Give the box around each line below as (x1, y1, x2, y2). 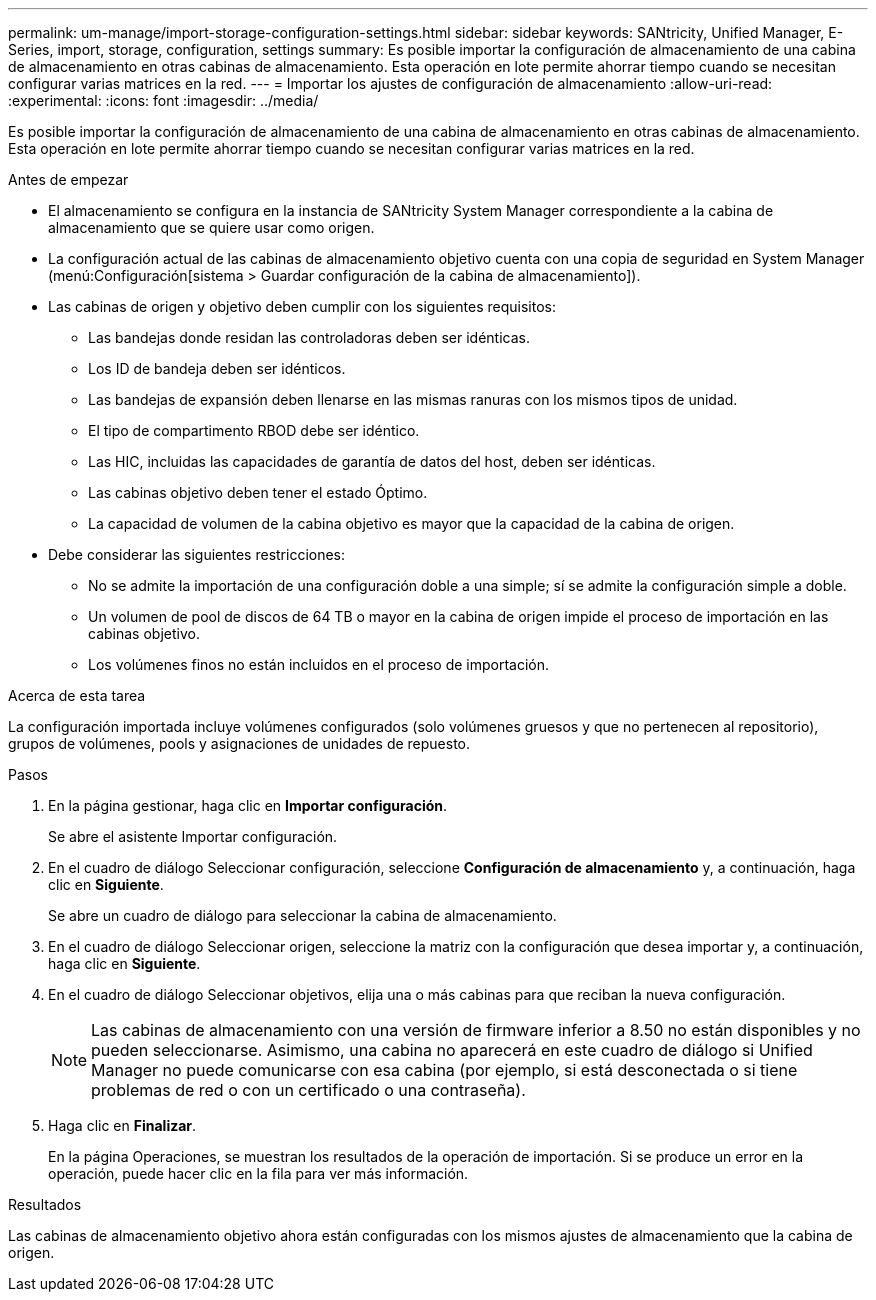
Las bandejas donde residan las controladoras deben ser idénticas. (88, 329, 530, 346)
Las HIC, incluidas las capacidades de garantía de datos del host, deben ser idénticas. (88, 453, 656, 470)
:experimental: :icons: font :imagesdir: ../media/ (8, 92, 319, 109)
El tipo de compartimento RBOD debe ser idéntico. (88, 422, 420, 439)
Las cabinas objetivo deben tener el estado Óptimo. (88, 484, 428, 501)
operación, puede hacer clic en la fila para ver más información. (48, 1165, 469, 1182)
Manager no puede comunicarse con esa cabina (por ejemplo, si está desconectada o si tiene (91, 1060, 798, 1080)
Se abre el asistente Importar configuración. (48, 828, 338, 845)
